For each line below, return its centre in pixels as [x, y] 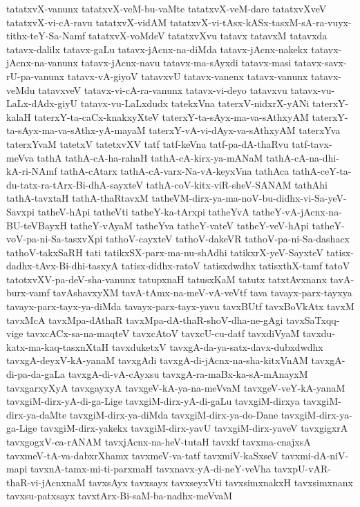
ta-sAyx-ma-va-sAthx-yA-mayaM [76, 130]
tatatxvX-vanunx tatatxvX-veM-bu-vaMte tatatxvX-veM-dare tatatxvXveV [167, 8]
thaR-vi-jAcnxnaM [46, 482]
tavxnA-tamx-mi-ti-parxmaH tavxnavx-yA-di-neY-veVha [150, 469]
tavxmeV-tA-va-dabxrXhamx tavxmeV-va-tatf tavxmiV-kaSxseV [142, 455]
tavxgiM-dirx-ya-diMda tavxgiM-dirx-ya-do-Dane [174, 414]
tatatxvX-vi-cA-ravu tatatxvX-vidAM [87, 22]
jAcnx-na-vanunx [42, 63]
